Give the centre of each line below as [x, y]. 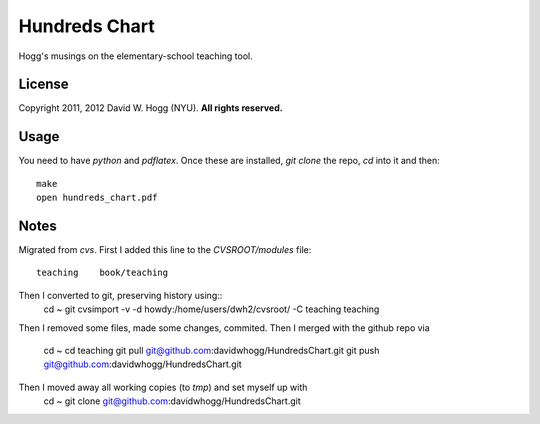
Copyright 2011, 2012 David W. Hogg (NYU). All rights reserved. [151, 108]
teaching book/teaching [102, 273]
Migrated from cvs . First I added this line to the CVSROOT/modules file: [165, 250]
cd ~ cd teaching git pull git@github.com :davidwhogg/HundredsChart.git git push [211, 350]
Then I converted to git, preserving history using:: [120, 295]
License [43, 84]
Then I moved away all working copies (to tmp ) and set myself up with [163, 387]
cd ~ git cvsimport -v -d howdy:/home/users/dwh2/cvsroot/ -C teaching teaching [211, 309]
